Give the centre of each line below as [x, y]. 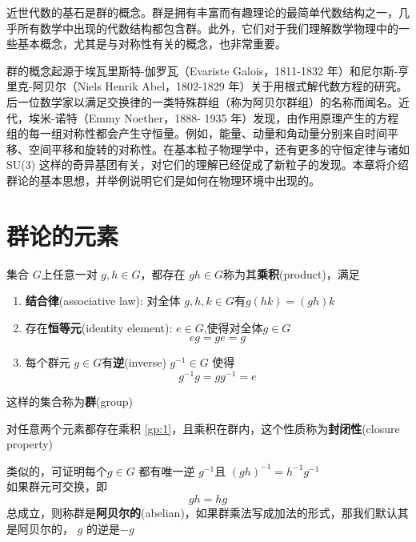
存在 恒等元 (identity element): [99, 327]
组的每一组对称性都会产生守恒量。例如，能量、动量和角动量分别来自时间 [197, 133]
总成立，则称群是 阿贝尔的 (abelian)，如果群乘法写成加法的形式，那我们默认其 [208, 513]
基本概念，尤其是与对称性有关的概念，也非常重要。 [152, 44]
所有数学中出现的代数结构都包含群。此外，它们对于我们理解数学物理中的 [208, 28]
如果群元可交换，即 [57, 486]
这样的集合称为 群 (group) [70, 401]
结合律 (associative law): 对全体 [103, 301]
